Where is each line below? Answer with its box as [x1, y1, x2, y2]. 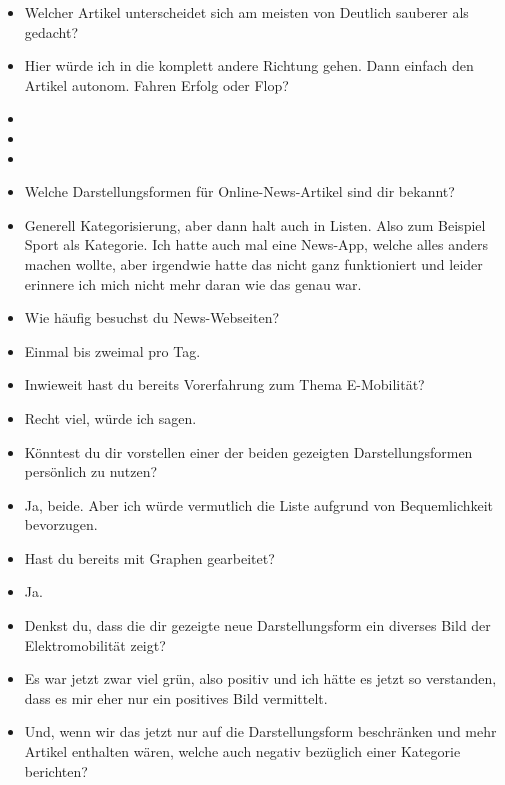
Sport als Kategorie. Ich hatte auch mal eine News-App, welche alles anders [24, 234, 488, 255]
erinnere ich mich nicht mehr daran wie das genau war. [24, 273, 362, 294]
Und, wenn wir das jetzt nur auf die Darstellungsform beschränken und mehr [24, 721, 497, 742]
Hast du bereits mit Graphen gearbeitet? [24, 547, 275, 568]
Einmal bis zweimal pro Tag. [24, 340, 201, 361]
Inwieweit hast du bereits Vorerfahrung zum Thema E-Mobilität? [24, 374, 425, 395]
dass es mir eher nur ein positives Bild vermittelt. [24, 687, 328, 708]
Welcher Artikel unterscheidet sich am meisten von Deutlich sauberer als [24, 2, 469, 22]
